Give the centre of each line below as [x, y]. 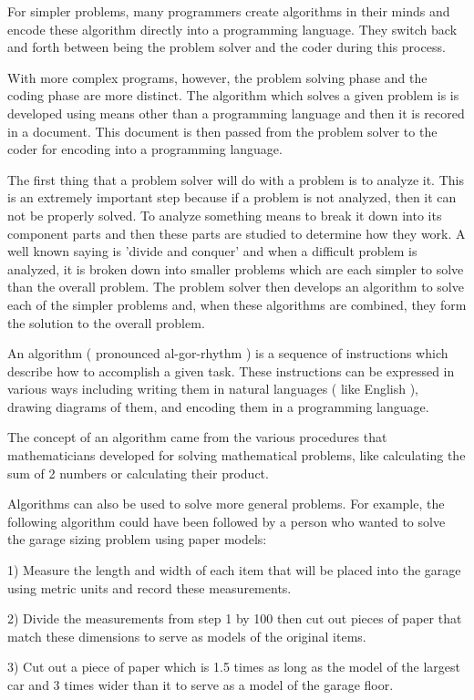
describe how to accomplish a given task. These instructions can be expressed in [231, 371]
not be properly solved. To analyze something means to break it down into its [225, 215]
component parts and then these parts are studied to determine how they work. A [237, 233]
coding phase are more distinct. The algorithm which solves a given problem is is [233, 95]
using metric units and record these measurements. [149, 587]
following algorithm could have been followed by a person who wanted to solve [227, 521]
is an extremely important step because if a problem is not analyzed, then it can [232, 197]
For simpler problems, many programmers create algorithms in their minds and [229, 11]
